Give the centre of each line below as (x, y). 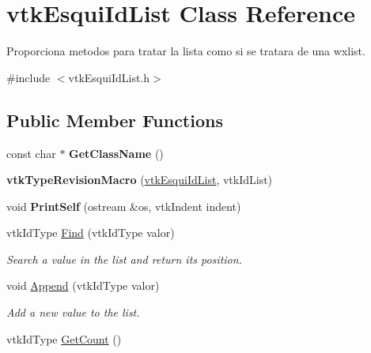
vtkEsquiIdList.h (109, 77)
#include (28, 77)
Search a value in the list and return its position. (124, 259)
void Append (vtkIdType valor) (83, 285)
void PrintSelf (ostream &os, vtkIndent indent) (124, 206)
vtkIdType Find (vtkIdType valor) (91, 233)
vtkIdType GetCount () (64, 338)
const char (31, 153)
